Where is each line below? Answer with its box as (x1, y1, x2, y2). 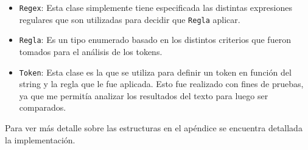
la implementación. (5, 133, 75, 146)
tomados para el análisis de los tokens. (19, 45, 163, 57)
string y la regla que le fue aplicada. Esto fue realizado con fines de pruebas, (19, 77, 304, 90)
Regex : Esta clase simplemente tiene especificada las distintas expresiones (19, 1, 292, 13)
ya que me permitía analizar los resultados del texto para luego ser (19, 89, 268, 102)
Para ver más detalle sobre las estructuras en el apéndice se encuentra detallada (5, 122, 303, 134)
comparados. (19, 101, 66, 114)
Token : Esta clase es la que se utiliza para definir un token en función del (19, 65, 292, 78)
